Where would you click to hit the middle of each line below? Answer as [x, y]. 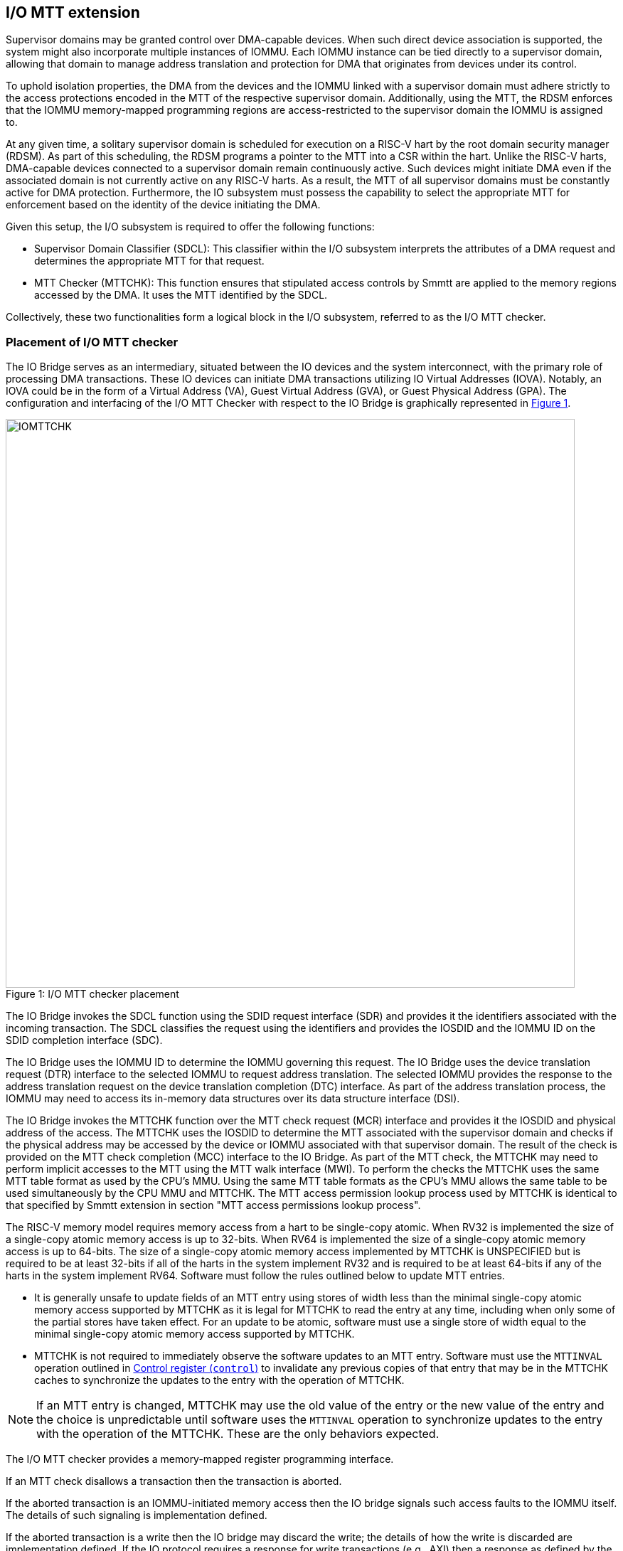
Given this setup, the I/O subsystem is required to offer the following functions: [190, 227]
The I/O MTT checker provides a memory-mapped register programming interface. [200, 1459]
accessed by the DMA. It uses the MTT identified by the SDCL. [181, 295]
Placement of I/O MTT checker [92, 342]
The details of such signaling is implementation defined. [137, 1515]
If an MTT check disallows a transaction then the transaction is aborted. [174, 1481]
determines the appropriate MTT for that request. [149, 261]
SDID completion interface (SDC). [84, 1040]
